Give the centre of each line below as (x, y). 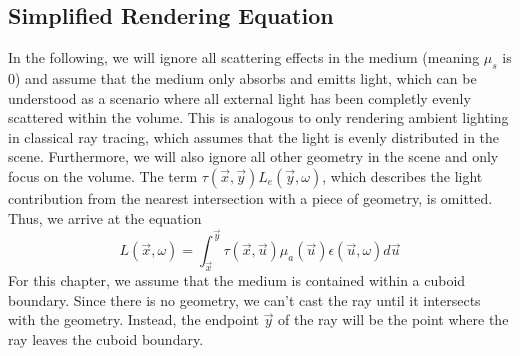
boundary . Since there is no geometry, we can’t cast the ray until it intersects (244, 299)
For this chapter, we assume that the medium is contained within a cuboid (237, 280)
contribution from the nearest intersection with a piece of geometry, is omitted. (250, 197)
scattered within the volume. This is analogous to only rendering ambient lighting (258, 117)
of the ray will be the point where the (393, 319)
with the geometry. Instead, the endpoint (133, 319)
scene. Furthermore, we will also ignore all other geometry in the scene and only (253, 156)
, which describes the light (402, 175)
